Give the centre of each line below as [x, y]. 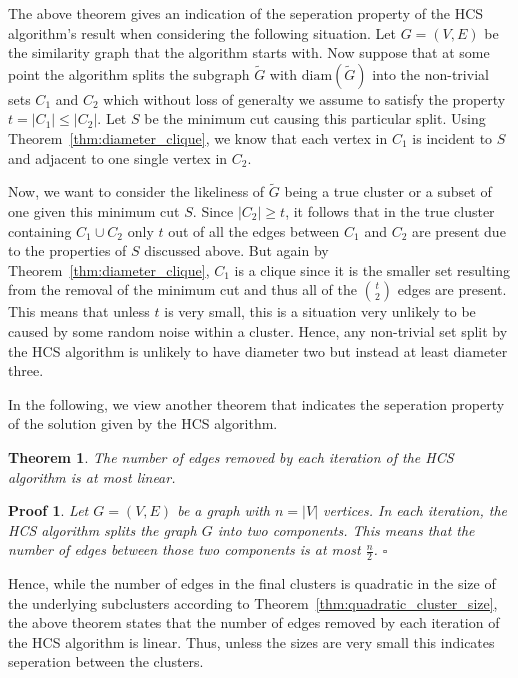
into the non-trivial [430, 73]
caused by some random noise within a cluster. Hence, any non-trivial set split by [258, 330]
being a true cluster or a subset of [388, 191]
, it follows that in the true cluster [390, 210]
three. [26, 370]
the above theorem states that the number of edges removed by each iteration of [254, 622]
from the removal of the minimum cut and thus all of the [182, 289]
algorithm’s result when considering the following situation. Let [202, 32]
